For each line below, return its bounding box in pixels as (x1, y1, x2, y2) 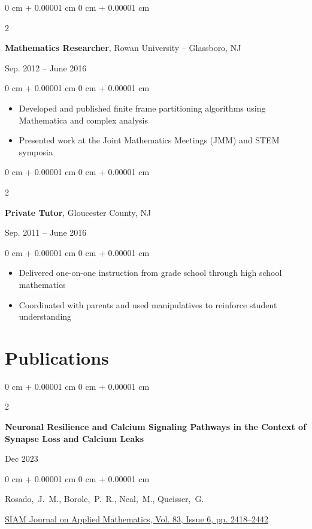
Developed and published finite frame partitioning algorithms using (19, 101, 266, 114)
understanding (19, 310, 72, 323)
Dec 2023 (5, 452, 38, 465)
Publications (5, 345, 109, 369)
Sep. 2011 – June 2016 (5, 226, 87, 239)
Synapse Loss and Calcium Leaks (5, 432, 144, 444)
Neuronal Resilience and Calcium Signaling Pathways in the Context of (5, 420, 307, 432)
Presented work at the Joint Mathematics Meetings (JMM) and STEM (19, 134, 280, 146)
